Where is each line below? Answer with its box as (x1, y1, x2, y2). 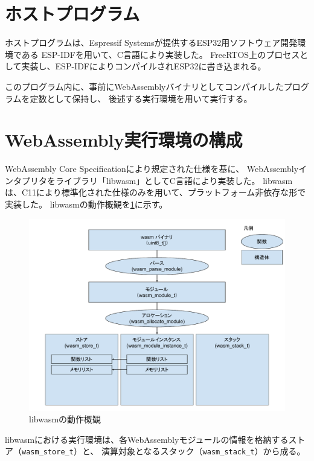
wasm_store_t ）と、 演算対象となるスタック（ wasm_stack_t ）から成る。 (22, 445, 306, 457)
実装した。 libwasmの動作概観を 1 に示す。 (5, 198, 168, 210)
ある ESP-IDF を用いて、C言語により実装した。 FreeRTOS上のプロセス (21, 48, 300, 60)
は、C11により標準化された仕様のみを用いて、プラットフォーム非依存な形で (5, 186, 306, 199)
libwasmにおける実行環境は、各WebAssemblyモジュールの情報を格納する (5, 433, 289, 445)
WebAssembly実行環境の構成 (5, 127, 243, 152)
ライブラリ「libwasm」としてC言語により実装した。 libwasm (55, 174, 293, 186)
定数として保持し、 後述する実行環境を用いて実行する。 (30, 92, 252, 104)
